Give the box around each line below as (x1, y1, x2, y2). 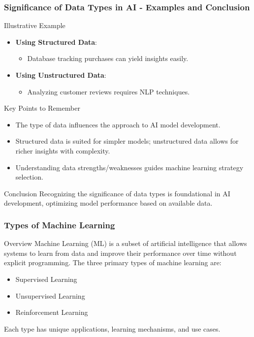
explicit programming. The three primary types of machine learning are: (4, 257, 222, 268)
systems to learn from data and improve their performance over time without (4, 247, 237, 258)
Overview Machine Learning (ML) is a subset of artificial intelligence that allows (4, 238, 247, 248)
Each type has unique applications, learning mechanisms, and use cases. (4, 323, 221, 334)
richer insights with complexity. (15, 145, 110, 155)
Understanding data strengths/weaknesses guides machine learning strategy (15, 162, 244, 172)
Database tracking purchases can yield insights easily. (27, 53, 189, 63)
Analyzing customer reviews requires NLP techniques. (27, 86, 190, 96)
